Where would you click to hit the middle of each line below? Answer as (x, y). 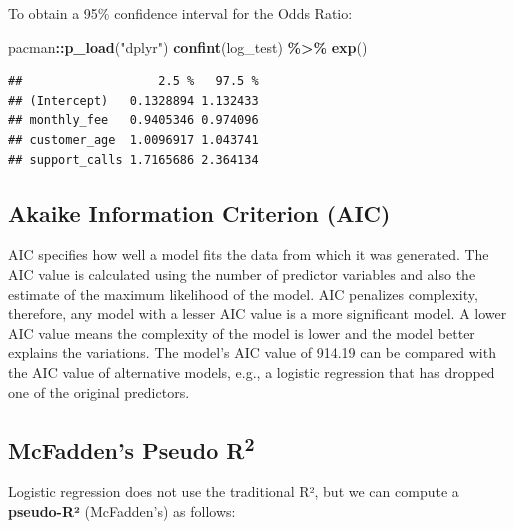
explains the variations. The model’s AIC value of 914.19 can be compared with (252, 352)
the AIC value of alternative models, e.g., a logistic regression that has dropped (251, 371)
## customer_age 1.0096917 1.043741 (133, 139)
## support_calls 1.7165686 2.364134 (133, 159)
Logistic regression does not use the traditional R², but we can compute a (233, 491)
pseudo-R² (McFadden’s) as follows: (122, 510)
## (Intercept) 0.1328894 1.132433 (133, 100)
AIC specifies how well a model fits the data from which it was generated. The (248, 254)
